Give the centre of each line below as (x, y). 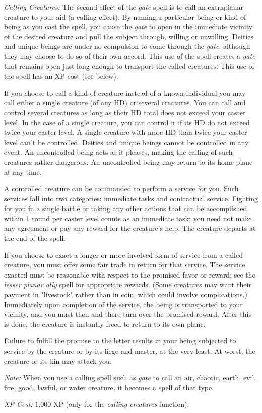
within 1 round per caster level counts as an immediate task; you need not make (128, 218)
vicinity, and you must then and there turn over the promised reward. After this (128, 314)
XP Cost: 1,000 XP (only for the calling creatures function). (97, 404)
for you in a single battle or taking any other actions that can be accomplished (126, 208)
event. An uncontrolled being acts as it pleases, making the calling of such (118, 152)
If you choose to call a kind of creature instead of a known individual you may (125, 92)
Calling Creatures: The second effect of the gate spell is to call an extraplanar (124, 7)
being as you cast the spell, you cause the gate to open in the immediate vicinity (128, 26)
